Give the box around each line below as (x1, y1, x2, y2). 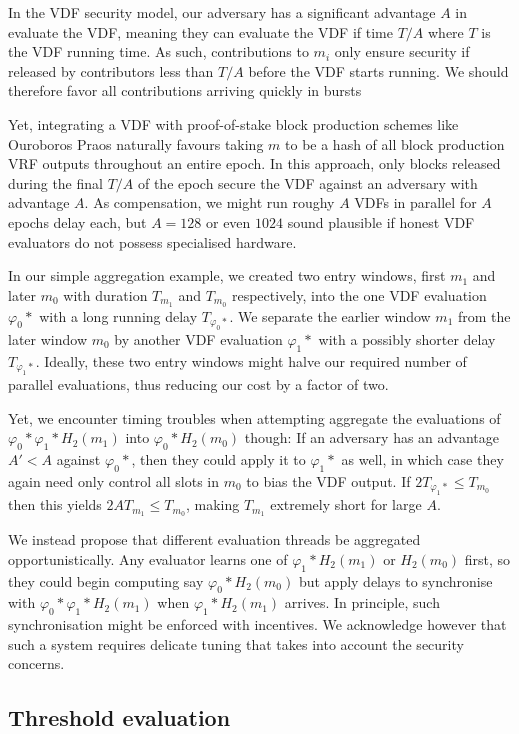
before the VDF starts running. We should (248, 60, 509, 81)
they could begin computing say (8, 570, 204, 591)
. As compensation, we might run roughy (84, 192, 335, 213)
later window (8, 328, 87, 349)
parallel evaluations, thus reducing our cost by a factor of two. (8, 374, 389, 395)
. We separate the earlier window (229, 305, 431, 326)
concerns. (8, 653, 65, 674)
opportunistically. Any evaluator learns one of (8, 548, 288, 569)
